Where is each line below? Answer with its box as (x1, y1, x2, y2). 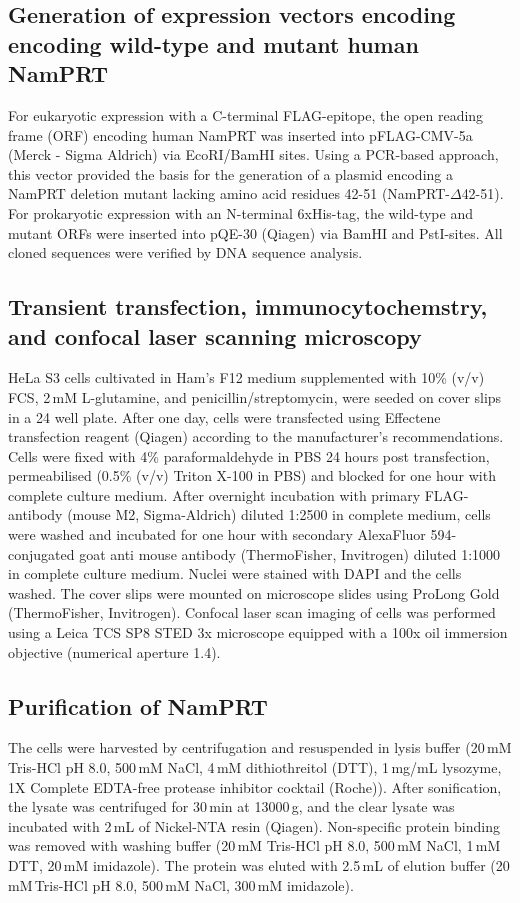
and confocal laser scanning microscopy (8, 320, 422, 351)
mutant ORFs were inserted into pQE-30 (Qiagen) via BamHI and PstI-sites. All (8, 222, 503, 243)
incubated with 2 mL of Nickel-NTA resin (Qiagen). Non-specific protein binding (8, 815, 501, 836)
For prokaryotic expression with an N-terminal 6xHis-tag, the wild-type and (8, 202, 473, 223)
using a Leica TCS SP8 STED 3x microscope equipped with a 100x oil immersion (8, 622, 508, 643)
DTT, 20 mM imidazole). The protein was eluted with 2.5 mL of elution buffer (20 (8, 855, 510, 875)
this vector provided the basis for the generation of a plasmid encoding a (8, 163, 453, 184)
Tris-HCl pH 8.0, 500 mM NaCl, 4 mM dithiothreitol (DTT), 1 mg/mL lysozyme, (8, 757, 502, 778)
